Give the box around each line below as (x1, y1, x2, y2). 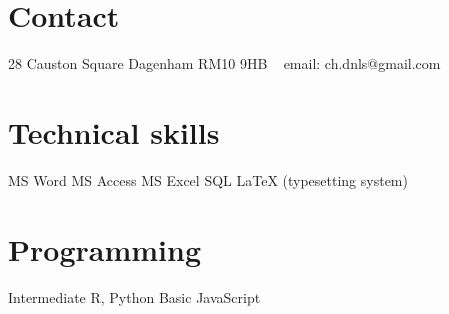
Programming (8, 228, 201, 269)
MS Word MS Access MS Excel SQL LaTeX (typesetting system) (8, 169, 408, 190)
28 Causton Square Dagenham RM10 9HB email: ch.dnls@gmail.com (8, 53, 441, 74)
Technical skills (8, 111, 220, 152)
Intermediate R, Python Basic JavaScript (8, 286, 261, 307)
